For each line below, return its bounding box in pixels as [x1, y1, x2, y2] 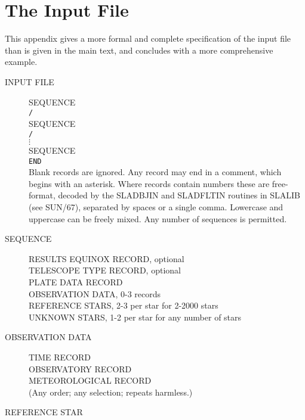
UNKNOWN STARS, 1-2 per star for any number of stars [29, 310, 242, 323]
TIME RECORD [29, 350, 91, 363]
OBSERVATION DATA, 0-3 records [29, 287, 161, 300]
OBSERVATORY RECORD [29, 362, 132, 375]
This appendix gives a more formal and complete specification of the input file [5, 32, 291, 45]
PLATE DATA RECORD [29, 276, 123, 288]
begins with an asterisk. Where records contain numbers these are [29, 177, 270, 189]
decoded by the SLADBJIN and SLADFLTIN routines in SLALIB [58, 189, 300, 201]
